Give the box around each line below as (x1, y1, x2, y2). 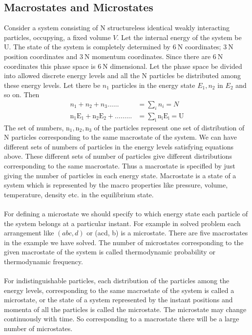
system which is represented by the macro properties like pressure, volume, (4, 180, 228, 190)
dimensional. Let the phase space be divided (110, 61, 242, 71)
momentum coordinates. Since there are (92, 51, 211, 61)
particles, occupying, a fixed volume (4, 32, 111, 42)
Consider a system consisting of (4, 22, 98, 33)
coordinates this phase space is (4, 61, 96, 71)
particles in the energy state (111, 80, 195, 90)
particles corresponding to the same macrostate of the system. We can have (11, 132, 237, 142)
